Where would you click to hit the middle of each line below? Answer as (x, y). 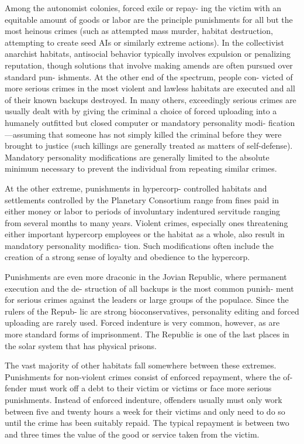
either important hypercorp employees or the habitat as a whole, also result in (145, 234)
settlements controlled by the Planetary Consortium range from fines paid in (142, 199)
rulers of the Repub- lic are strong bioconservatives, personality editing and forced (152, 311)
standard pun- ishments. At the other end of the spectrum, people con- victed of (149, 76)
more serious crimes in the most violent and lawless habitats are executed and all (150, 88)
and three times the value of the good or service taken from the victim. (132, 434)
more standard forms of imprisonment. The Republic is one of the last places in (147, 334)
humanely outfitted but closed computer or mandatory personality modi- (135, 122)
